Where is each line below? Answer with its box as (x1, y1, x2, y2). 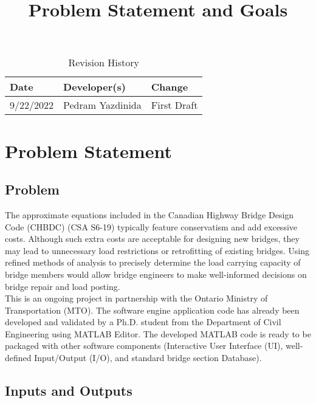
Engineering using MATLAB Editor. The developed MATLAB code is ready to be (5, 327, 311, 340)
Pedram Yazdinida (63, 98, 142, 112)
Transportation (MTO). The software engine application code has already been (5, 303, 300, 316)
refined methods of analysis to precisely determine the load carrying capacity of (5, 256, 301, 269)
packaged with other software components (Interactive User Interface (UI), (5, 339, 283, 352)
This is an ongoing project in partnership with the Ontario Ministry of (5, 292, 268, 305)
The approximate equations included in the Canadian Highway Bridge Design (5, 208, 294, 221)
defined (5, 351, 32, 364)
